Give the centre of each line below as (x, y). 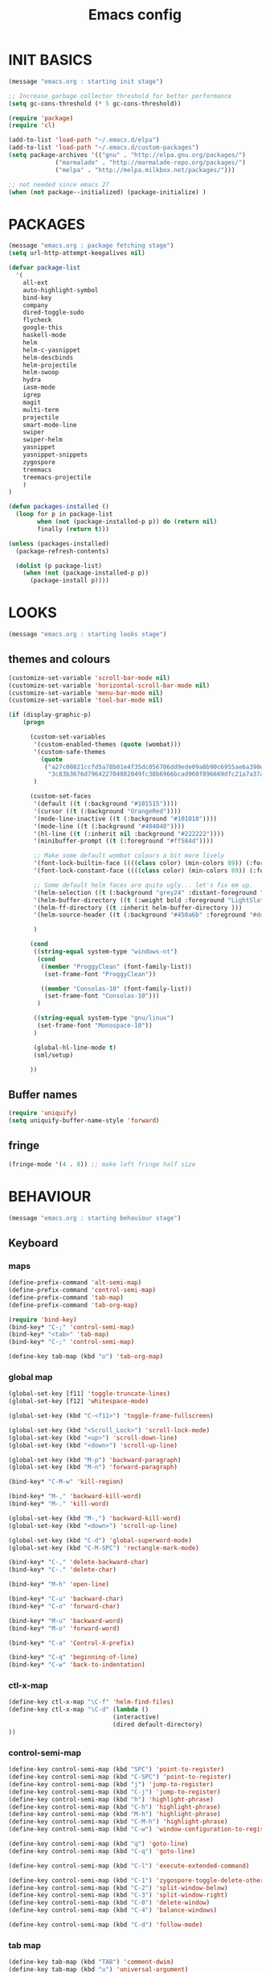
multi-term (41, 410)
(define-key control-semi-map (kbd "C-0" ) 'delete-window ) (109, 1903)
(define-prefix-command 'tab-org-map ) (73, 1305)
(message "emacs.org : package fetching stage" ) (91, 246)
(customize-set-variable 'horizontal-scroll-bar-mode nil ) (109, 686)
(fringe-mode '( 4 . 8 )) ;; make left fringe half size (102, 1164)
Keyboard (33, 1243)
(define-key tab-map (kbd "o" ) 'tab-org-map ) (86, 1357)
